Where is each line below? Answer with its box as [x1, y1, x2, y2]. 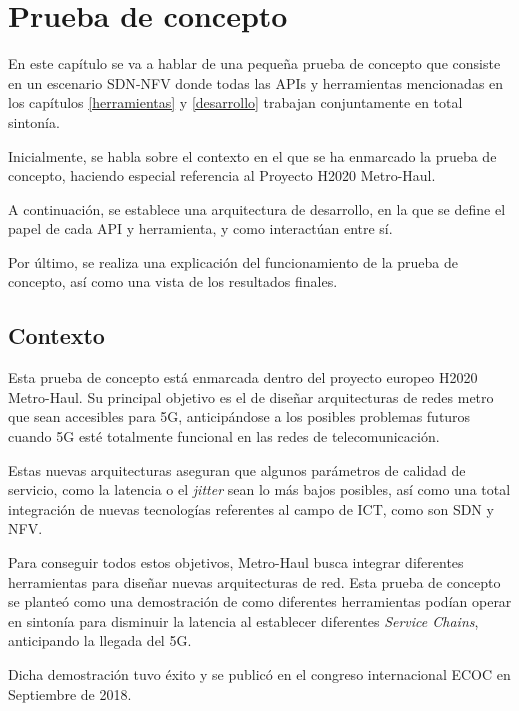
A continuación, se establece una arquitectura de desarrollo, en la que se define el [8, 198, 506, 219]
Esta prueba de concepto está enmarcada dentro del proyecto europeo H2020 [8, 367, 478, 388]
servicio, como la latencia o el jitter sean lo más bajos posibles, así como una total [8, 479, 511, 500]
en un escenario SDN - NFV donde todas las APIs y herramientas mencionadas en [8, 72, 504, 93]
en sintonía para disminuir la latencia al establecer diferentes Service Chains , [8, 610, 479, 631]
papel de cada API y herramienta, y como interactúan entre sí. [8, 218, 393, 239]
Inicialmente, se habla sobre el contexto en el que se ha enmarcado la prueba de [8, 145, 497, 166]
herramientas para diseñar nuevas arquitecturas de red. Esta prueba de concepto [8, 571, 501, 592]
